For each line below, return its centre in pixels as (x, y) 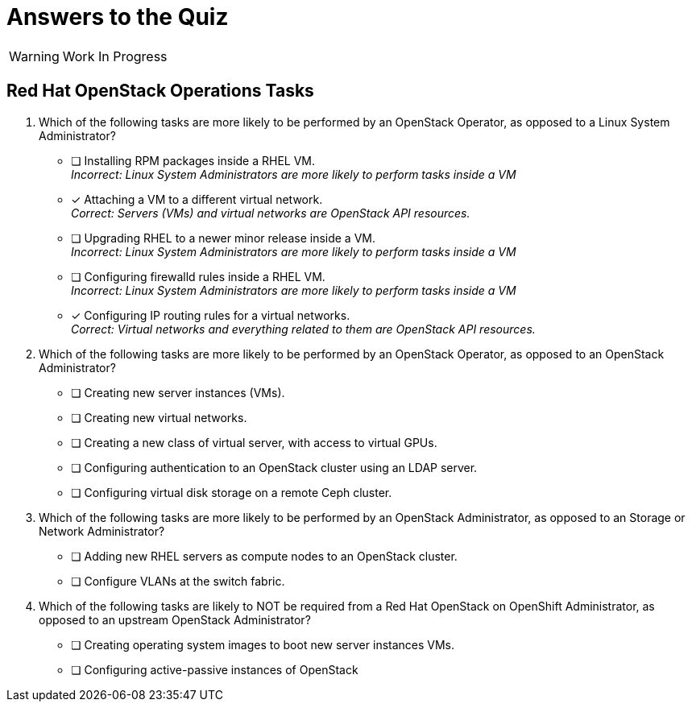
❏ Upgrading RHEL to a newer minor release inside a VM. (223, 238)
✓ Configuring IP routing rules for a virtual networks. (211, 315)
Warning (34, 56)
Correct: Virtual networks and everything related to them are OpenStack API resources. (303, 329)
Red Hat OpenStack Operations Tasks (160, 91)
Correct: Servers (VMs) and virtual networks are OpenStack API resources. (271, 213)
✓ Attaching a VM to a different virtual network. (197, 199)
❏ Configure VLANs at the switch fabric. (178, 581)
